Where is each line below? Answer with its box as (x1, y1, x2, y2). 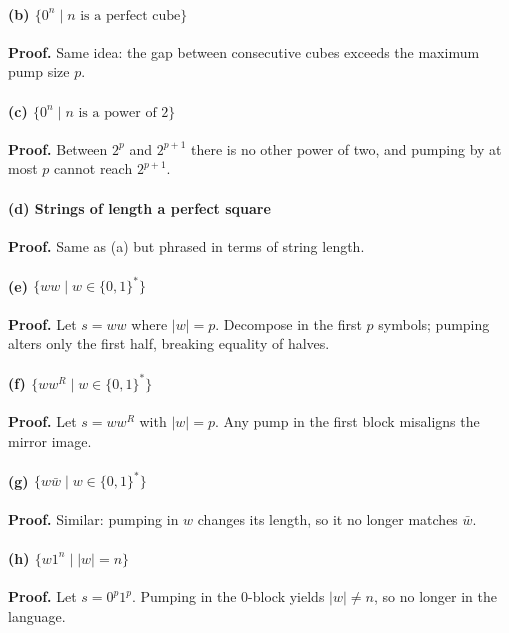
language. (8, 605, 66, 626)
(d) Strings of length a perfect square (8, 197, 271, 218)
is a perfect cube (80, 8, 181, 23)
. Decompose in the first (215, 313, 362, 334)
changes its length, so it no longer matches (197, 508, 458, 529)
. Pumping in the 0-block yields (132, 586, 325, 607)
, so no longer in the (373, 586, 497, 607)
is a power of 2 (78, 105, 169, 120)
